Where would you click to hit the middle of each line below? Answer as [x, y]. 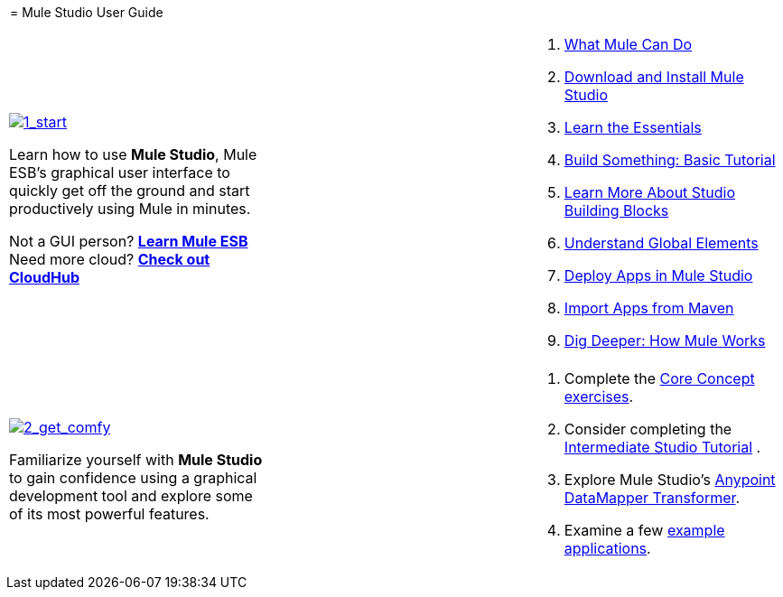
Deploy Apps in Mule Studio [658, 275]
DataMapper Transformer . [652, 498]
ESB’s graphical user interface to [120, 173]
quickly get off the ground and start [130, 191]
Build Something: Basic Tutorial [670, 160]
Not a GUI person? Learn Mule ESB [129, 241]
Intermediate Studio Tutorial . [662, 447]
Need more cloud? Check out [110, 259]
